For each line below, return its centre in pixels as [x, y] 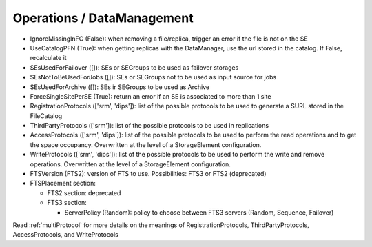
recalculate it [48, 58]
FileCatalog [46, 116]
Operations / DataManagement [103, 18]
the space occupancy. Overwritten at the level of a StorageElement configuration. [146, 144]
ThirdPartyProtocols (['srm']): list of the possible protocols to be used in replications [149, 126]
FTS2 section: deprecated [84, 192]
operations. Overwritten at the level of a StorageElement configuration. [130, 164]
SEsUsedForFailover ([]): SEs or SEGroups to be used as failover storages [134, 67]
